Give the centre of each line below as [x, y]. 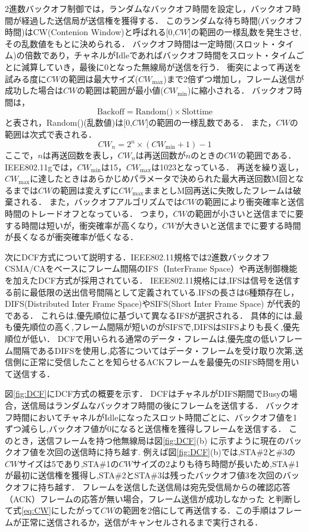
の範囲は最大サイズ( [99, 78]
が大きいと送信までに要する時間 [238, 225]
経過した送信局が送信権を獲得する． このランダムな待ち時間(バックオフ [162, 20]
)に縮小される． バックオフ [241, 90]
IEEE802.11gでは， [41, 167]
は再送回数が [160, 155]
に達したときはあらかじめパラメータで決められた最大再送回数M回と [163, 178]
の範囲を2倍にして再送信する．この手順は [196, 510]
